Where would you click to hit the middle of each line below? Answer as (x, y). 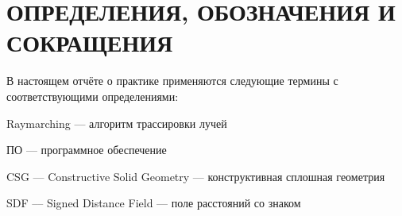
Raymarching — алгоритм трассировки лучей (117, 123)
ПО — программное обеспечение (87, 150)
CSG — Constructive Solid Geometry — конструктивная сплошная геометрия (196, 176)
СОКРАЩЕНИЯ (90, 42)
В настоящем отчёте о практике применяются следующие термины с (172, 81)
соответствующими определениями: (93, 96)
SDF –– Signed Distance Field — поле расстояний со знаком (154, 203)
